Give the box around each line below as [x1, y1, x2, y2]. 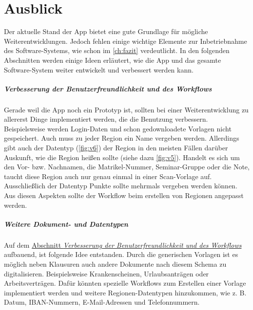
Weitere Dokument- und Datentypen [4, 219, 128, 229]
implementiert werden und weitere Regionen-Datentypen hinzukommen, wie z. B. [4, 287, 247, 297]
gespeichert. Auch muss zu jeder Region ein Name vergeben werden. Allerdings [4, 133, 239, 143]
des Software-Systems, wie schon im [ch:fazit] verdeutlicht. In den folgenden [4, 45, 230, 55]
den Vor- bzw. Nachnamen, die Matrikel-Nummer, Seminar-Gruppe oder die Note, [4, 162, 250, 172]
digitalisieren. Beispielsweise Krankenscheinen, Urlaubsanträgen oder [4, 268, 209, 278]
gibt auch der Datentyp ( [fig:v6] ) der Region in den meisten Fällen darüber [4, 143, 228, 153]
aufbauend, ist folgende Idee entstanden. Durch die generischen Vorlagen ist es [4, 249, 238, 259]
